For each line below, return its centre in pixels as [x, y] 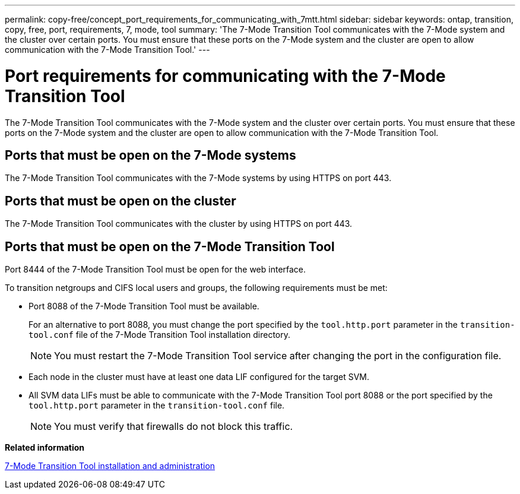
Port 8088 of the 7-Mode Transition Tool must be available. [144, 306]
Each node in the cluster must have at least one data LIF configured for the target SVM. [199, 377]
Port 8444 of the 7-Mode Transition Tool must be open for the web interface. [156, 270]
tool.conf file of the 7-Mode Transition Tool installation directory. [160, 335]
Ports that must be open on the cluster [121, 201]
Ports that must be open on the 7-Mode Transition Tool [170, 246]
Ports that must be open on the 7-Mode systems [150, 155]
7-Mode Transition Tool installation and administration [110, 466]
